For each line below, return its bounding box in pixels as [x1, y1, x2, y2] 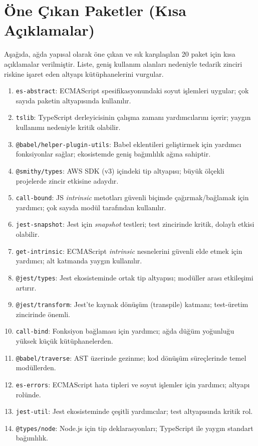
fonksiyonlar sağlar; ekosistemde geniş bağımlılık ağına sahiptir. [16, 148, 211, 159]
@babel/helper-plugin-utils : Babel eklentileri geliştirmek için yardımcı [16, 138, 241, 149]
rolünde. [16, 389, 41, 399]
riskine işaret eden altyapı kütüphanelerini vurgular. [4, 68, 164, 79]
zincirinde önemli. [16, 309, 70, 319]
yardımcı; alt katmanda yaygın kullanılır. [16, 255, 142, 266]
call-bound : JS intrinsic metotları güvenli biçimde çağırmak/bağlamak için [16, 192, 249, 203]
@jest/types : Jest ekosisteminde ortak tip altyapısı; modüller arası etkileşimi [16, 272, 253, 282]
